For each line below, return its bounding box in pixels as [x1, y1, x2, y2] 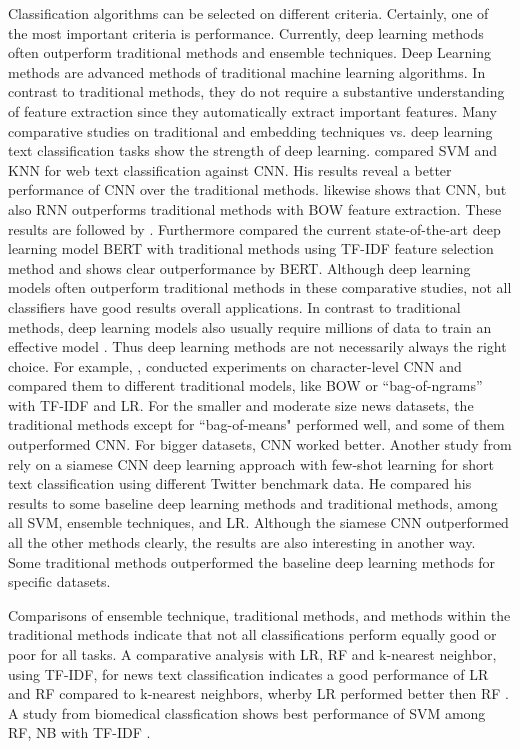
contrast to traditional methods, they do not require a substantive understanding [8, 81, 505, 102]
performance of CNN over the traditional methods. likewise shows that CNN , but [8, 179, 507, 200]
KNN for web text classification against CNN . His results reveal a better [8, 159, 452, 180]
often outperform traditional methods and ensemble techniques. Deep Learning [8, 42, 492, 63]
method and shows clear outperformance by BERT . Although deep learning [8, 257, 471, 278]
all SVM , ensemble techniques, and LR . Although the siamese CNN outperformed [8, 512, 509, 533]
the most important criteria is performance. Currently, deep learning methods [8, 22, 484, 43]
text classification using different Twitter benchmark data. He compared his [8, 473, 472, 494]
